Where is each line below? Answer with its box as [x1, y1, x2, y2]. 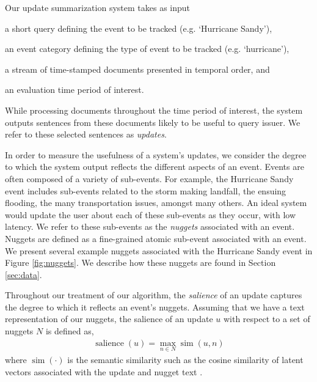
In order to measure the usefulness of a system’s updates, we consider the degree [5, 148, 307, 161]
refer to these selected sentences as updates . [5, 128, 167, 141]
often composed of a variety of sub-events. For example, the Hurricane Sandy [5, 172, 294, 185]
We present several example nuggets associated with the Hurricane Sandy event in [5, 244, 313, 257]
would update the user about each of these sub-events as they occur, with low [5, 208, 296, 221]
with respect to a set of [223, 312, 310, 325]
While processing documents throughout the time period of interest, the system [5, 103, 303, 116]
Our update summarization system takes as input [5, 1, 191, 13]
